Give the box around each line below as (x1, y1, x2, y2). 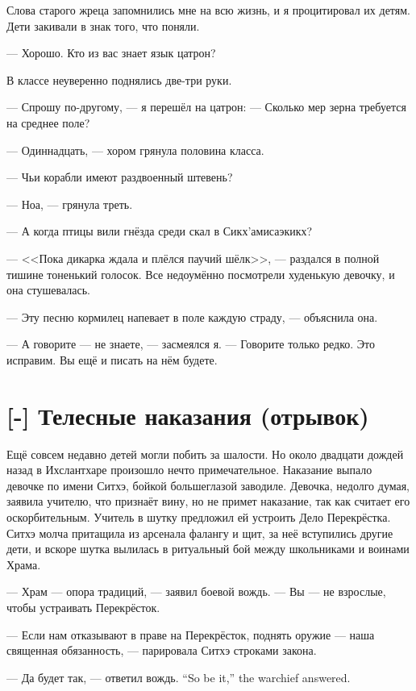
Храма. (6, 556, 41, 572)
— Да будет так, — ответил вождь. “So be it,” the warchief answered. (6, 668, 351, 685)
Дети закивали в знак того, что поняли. (6, 17, 200, 34)
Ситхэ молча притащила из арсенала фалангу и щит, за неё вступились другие (6, 524, 393, 541)
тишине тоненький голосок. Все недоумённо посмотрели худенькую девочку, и (6, 265, 395, 282)
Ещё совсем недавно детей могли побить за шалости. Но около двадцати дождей (6, 445, 404, 462)
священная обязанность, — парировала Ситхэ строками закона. (6, 642, 317, 659)
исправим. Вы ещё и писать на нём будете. (6, 351, 218, 368)
